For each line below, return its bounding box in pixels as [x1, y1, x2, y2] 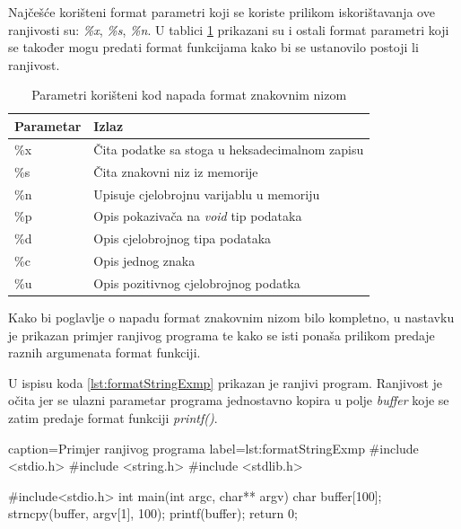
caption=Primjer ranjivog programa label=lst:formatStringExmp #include [8, 438, 419, 457]
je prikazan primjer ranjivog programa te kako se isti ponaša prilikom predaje [8, 325, 435, 344]
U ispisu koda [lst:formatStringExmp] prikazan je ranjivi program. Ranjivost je [8, 373, 443, 392]
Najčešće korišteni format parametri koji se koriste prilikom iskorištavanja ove [8, 3, 435, 21]
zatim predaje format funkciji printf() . [8, 408, 218, 427]
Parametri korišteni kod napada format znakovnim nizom [31, 85, 347, 104]
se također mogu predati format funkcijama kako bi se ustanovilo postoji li [8, 38, 419, 57]
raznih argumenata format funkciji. [8, 343, 201, 362]
